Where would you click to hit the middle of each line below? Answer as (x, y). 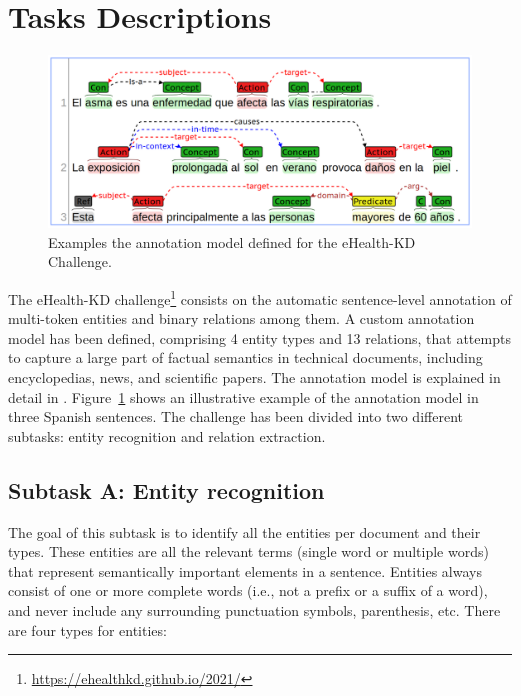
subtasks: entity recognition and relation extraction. (167, 435)
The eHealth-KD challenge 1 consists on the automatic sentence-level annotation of (260, 297)
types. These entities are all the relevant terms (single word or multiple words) (248, 551)
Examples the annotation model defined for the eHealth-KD (232, 241)
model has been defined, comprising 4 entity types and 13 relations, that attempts (259, 337)
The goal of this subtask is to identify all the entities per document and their (244, 531)
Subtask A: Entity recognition (166, 489)
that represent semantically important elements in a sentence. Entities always (245, 570)
